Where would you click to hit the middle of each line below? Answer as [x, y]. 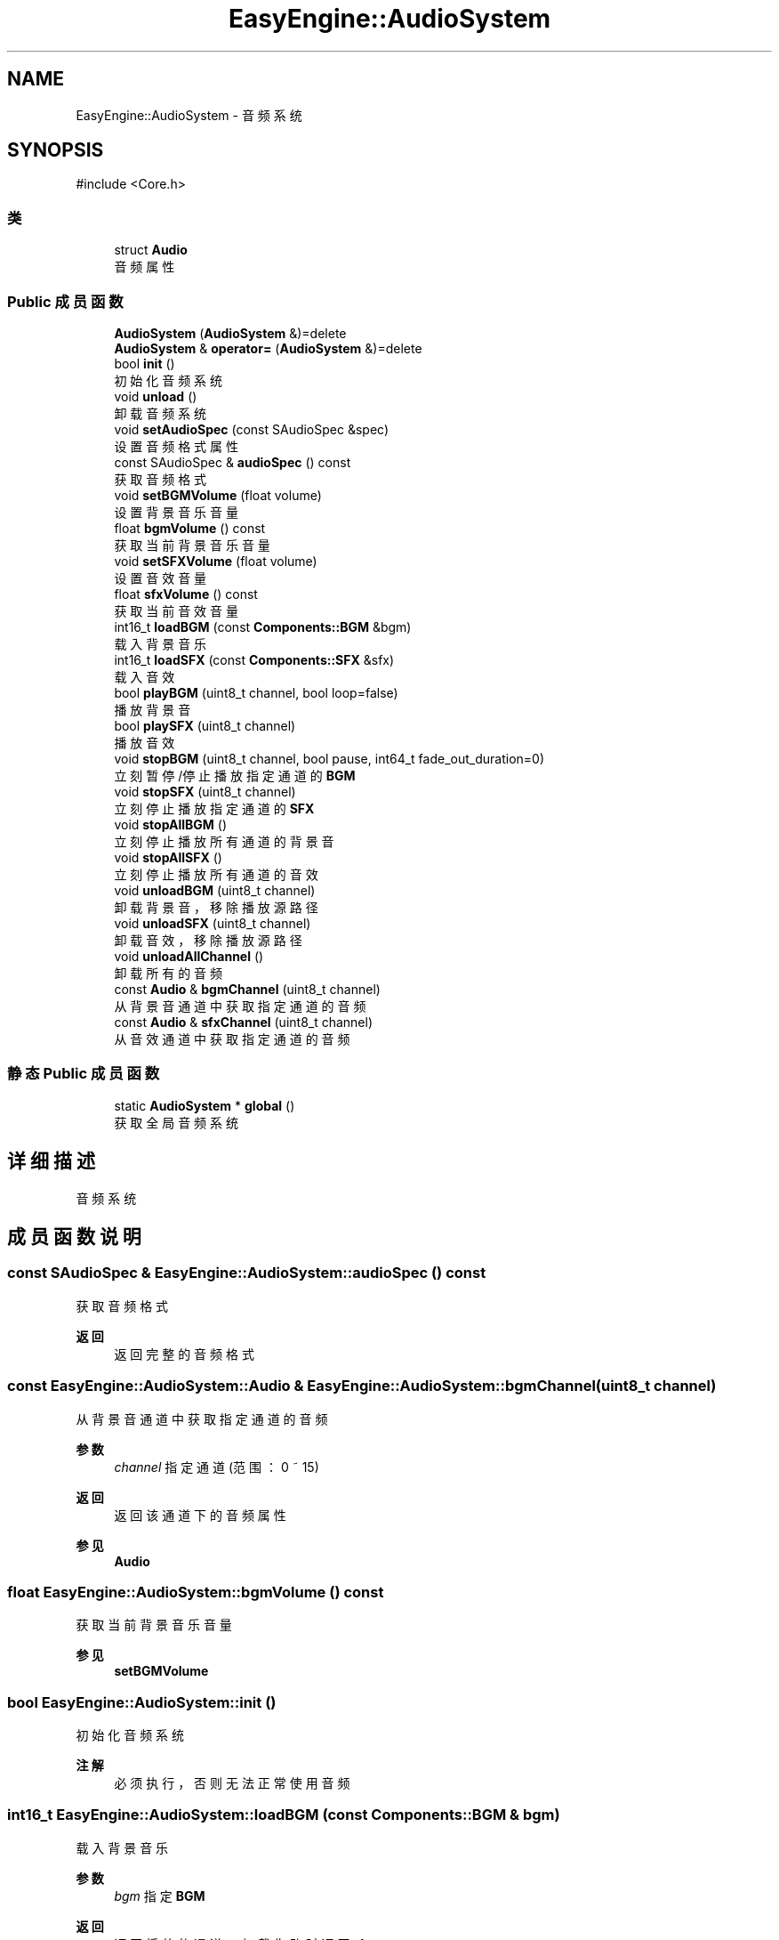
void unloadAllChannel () [189, 956]
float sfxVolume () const [186, 594]
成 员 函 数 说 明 [74, 1236]
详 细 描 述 [51, 1161]
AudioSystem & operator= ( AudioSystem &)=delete [268, 348]
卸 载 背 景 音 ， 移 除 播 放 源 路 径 [216, 907]
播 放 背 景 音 [153, 709]
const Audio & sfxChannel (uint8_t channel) [244, 1022]
